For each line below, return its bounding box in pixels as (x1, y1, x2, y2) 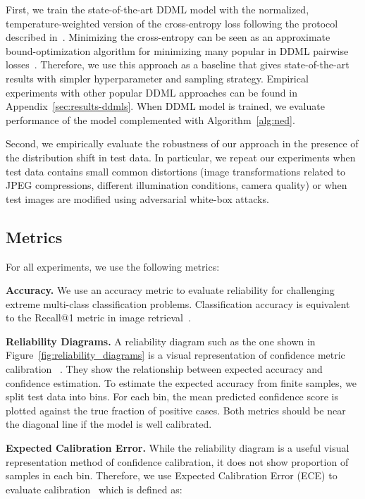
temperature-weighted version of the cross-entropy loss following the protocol (6, 16, 338, 30)
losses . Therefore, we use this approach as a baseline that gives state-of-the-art (6, 57, 349, 72)
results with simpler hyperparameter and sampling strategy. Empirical (6, 70, 309, 85)
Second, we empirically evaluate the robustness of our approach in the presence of (6, 136, 359, 151)
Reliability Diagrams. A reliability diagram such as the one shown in (6, 333, 316, 348)
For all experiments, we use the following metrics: (6, 259, 220, 273)
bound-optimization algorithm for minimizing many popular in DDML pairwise (6, 43, 349, 58)
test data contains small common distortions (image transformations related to (6, 164, 346, 178)
